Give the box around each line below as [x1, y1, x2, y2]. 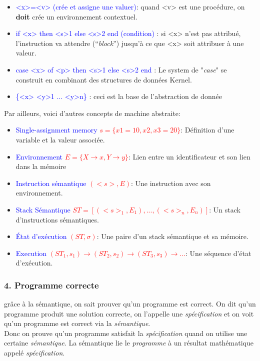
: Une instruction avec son [130, 177, 211, 188]
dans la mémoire [15, 161, 66, 171]
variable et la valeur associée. [15, 134, 105, 144]
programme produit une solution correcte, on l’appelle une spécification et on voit [4, 308, 254, 318]
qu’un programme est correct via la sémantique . [4, 318, 150, 328]
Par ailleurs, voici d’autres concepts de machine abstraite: [4, 107, 180, 118]
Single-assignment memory [15, 124, 97, 135]
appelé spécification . [4, 347, 65, 358]
